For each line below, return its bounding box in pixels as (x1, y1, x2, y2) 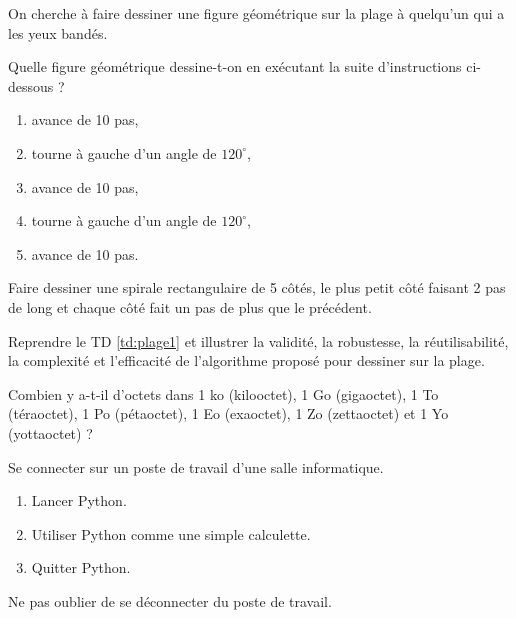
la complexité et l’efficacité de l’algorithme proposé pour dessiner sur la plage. (8, 350, 485, 371)
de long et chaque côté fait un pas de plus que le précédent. (8, 296, 372, 317)
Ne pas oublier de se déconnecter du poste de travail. (8, 590, 332, 611)
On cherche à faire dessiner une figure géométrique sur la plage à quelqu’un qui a (8, 3, 505, 23)
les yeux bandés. (8, 22, 108, 43)
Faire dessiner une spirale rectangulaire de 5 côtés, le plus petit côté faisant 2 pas (8, 277, 506, 298)
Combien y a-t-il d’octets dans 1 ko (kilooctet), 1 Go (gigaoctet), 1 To (8, 383, 439, 404)
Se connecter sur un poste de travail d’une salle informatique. (8, 456, 384, 477)
